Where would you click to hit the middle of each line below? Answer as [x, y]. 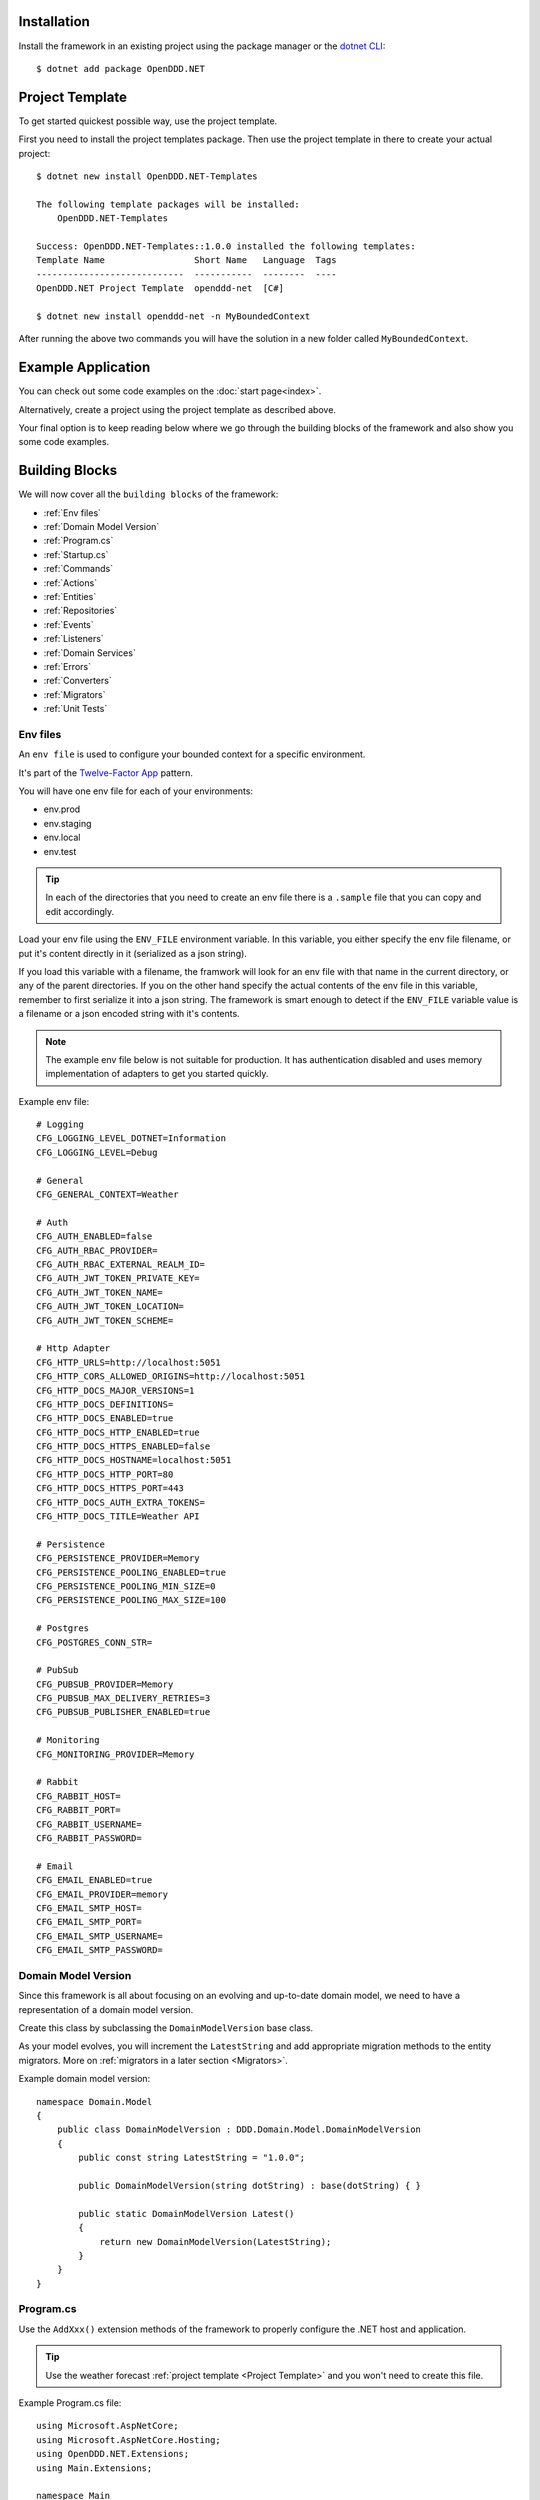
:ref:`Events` [68, 624]
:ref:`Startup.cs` [76, 554]
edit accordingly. [80, 911]
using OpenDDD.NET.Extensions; [113, 2454]
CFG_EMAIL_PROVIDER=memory [102, 1894]
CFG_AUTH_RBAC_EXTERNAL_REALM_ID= [120, 1264]
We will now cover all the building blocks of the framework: [148, 494]
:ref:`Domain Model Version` [101, 527]
